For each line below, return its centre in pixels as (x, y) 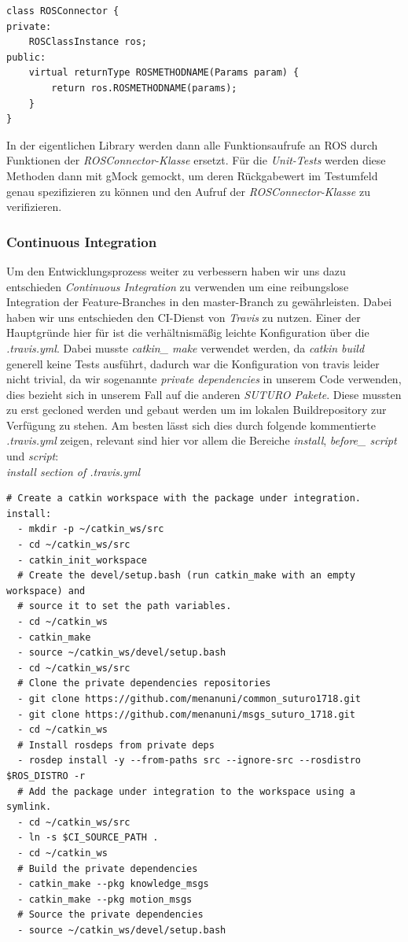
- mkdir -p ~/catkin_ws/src (91, 529)
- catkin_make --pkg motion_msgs (105, 899)
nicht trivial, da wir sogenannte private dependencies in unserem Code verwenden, (204, 379)
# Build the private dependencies (108, 868)
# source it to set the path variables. (125, 606)
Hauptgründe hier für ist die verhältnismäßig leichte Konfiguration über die (188, 332)
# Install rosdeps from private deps (116, 745)
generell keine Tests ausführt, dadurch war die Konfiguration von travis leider (193, 363)
